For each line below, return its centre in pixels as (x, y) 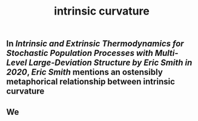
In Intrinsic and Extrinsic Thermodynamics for (95, 44)
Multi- (167, 53)
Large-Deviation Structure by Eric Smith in (111, 63)
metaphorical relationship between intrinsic (91, 82)
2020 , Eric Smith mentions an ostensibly (85, 72)
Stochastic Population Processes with (80, 53)
